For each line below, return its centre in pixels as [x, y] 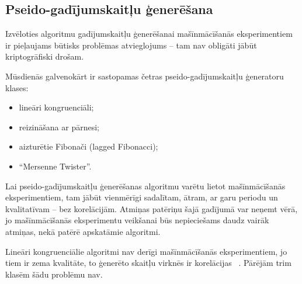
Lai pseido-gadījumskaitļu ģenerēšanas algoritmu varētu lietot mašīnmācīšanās [145, 186]
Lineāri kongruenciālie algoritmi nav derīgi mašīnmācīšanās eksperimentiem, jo [146, 251]
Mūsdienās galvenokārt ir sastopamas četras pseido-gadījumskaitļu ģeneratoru [145, 76]
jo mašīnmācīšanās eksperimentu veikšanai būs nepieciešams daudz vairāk [137, 220]
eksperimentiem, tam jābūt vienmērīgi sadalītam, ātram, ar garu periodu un [142, 197]
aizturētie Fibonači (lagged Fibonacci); [88, 146]
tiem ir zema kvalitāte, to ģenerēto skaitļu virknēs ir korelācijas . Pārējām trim [148, 263]
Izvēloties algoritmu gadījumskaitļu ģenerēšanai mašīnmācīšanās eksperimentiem [149, 34]
